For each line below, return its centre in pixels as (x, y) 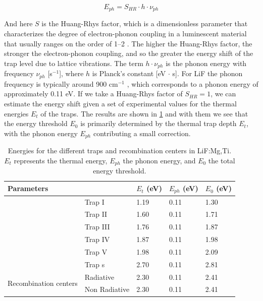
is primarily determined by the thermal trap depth (159, 123)
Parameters (28, 188)
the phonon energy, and (159, 160)
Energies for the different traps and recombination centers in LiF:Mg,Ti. (120, 150)
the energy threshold (36, 123)
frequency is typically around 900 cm (61, 83)
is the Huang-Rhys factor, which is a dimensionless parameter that (145, 23)
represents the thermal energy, (61, 160)
